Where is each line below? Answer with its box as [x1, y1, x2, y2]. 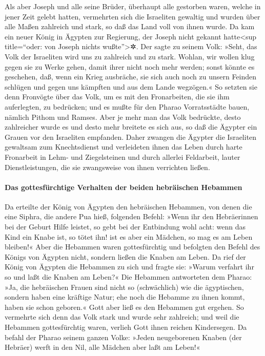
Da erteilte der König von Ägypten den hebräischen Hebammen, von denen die [5, 201, 252, 212]
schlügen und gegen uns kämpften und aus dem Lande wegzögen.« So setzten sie [5, 81, 257, 92]
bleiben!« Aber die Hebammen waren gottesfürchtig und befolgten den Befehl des [5, 241, 260, 252]
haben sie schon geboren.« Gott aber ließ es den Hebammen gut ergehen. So [5, 301, 244, 312]
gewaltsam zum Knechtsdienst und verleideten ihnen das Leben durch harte [5, 141, 242, 152]
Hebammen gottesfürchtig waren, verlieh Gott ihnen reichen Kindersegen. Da [5, 322, 247, 332]
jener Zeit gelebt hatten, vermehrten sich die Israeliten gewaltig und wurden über [5, 11, 260, 22]
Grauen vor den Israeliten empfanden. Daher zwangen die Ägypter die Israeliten [5, 131, 257, 142]
